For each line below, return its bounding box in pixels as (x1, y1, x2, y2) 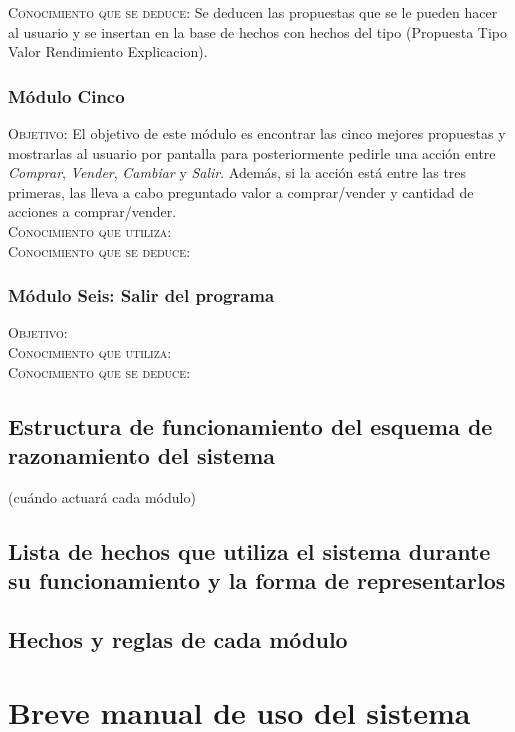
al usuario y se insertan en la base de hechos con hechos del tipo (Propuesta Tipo (8, 21, 507, 42)
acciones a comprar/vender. (8, 201, 177, 222)
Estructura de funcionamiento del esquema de (8, 410, 493, 441)
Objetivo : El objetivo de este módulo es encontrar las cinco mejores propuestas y (8, 123, 506, 143)
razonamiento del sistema (8, 439, 276, 470)
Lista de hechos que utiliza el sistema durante (8, 535, 491, 566)
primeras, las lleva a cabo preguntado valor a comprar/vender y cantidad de (8, 181, 474, 202)
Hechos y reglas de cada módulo (8, 623, 348, 654)
